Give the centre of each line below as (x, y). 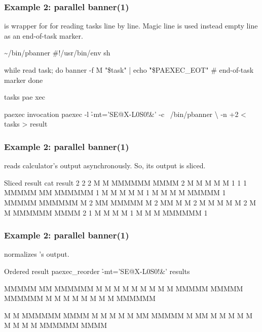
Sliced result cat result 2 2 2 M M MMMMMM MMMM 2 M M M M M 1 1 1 (125, 182)
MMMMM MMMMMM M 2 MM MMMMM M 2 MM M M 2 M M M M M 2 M (130, 202)
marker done (24, 80)
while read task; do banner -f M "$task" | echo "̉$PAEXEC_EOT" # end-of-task (129, 70)
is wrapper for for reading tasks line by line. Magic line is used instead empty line (131, 26)
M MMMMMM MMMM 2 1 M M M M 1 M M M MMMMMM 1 (106, 212)
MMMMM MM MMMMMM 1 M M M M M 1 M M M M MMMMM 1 (115, 192)
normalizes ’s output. (37, 254)
